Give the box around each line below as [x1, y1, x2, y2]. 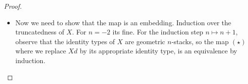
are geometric [125, 36, 165, 46]
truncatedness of [15, 27, 64, 37]
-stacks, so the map [171, 36, 229, 46]
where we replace [15, 46, 66, 56]
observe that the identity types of [15, 36, 115, 46]
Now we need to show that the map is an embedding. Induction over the [15, 17, 231, 27]
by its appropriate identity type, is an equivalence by [79, 46, 237, 56]
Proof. [4, 1, 22, 11]
